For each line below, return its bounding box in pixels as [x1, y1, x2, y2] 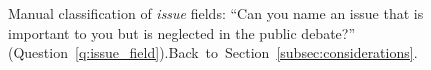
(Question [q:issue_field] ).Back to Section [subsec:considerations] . [8, 42, 418, 63]
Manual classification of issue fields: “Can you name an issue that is [8, 3, 424, 23]
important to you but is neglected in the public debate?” [8, 22, 356, 43]
